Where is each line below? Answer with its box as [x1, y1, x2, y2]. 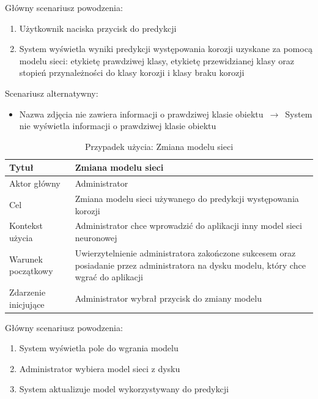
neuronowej [75, 231, 117, 244]
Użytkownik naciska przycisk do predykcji [19, 21, 177, 34]
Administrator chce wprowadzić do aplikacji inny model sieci [75, 219, 302, 232]
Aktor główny [9, 177, 61, 190]
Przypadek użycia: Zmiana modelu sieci [84, 140, 234, 152]
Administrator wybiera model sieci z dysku [19, 362, 180, 375]
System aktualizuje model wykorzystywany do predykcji [19, 382, 229, 395]
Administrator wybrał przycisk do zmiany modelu [75, 291, 262, 304]
